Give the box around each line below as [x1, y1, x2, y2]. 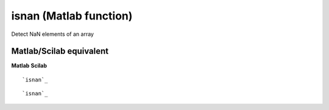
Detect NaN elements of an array [11, 30, 94, 38]
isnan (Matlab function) [11, 9, 133, 22]
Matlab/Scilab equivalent [11, 46, 109, 57]
